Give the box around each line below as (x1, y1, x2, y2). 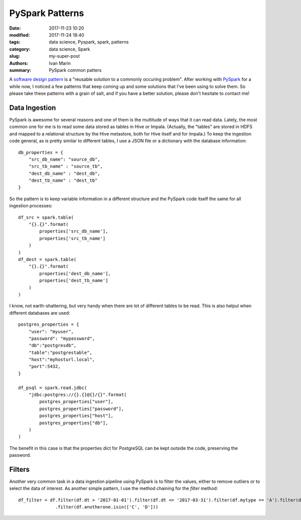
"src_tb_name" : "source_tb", (28, 164, 103, 169)
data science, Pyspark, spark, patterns (49, 39, 129, 45)
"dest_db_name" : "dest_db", (28, 171, 100, 176)
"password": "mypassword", (28, 335, 95, 341)
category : (9, 46, 31, 52)
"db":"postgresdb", (28, 343, 77, 348)
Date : (9, 25, 21, 31)
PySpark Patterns (9, 8, 84, 19)
